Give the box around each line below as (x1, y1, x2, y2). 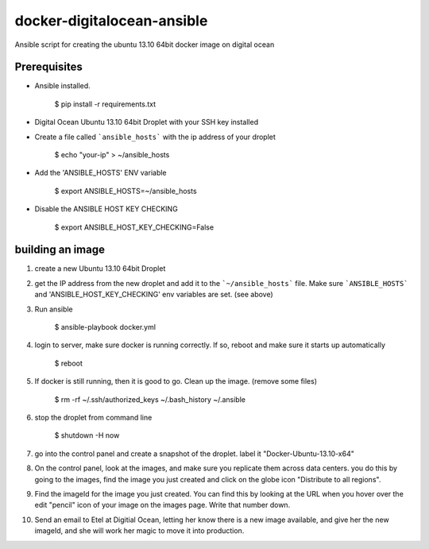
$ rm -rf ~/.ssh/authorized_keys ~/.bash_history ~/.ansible (54, 394, 246, 404)
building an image (14, 243, 106, 257)
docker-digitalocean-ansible (14, 12, 208, 29)
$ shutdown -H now (54, 431, 120, 440)
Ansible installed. (34, 81, 91, 91)
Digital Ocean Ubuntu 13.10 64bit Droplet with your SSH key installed (34, 118, 258, 127)
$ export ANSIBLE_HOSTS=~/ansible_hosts (54, 186, 198, 195)
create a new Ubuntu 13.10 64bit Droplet (34, 264, 166, 273)
